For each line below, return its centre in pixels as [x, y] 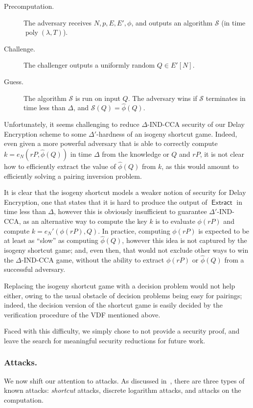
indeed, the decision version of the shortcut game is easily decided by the [113, 305]
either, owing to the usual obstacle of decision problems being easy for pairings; [123, 295]
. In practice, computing [134, 230]
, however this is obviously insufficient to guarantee [130, 211]
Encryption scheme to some [45, 133]
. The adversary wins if [162, 98]
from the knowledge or [136, 154]
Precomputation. [29, 6]
